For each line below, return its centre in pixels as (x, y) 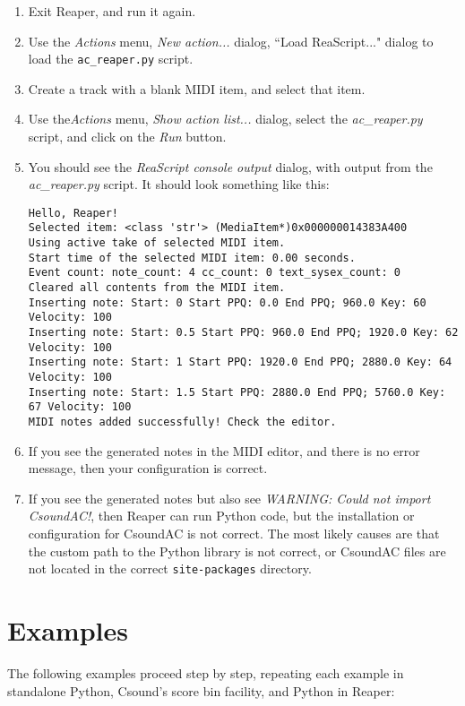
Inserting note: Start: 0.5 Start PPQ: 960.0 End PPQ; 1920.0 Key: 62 (243, 333)
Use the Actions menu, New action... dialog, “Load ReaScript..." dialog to (231, 41)
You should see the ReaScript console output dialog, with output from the (230, 166)
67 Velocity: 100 (80, 407)
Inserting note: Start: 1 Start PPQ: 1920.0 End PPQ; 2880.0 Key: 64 (240, 362)
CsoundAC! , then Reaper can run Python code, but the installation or (221, 516)
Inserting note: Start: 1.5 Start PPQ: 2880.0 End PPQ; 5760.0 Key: (237, 392)
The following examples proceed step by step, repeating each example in (206, 673)
